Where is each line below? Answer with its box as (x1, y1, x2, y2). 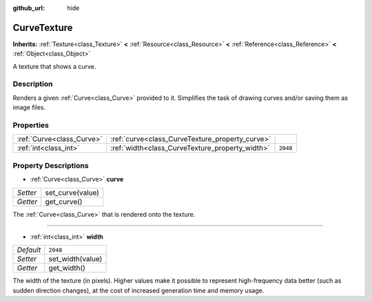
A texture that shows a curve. (12, 62, 96, 70)
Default (17, 245, 41, 255)
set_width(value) (48, 255, 103, 264)
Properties (12, 120, 50, 130)
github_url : (12, 4, 45, 12)
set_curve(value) (45, 188, 100, 197)
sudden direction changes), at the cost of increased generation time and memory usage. (12, 286, 265, 294)
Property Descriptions (12, 160, 89, 170)
